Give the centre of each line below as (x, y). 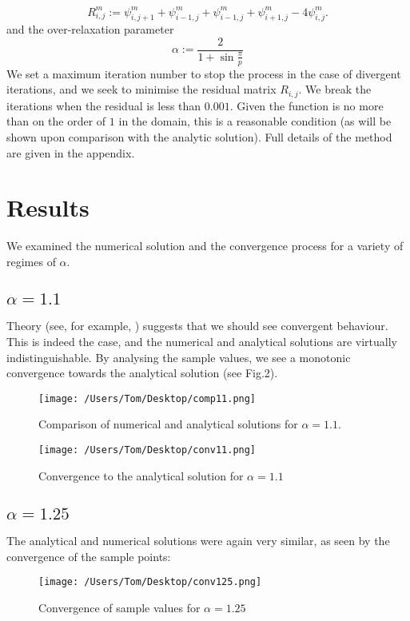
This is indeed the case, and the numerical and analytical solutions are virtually (202, 341)
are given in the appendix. (71, 152)
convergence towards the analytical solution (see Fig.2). (142, 373)
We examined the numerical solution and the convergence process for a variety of (205, 246)
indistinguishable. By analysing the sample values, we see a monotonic (179, 357)
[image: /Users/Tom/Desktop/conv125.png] (150, 582)
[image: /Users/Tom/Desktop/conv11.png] (147, 450)
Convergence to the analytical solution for (141, 475)
